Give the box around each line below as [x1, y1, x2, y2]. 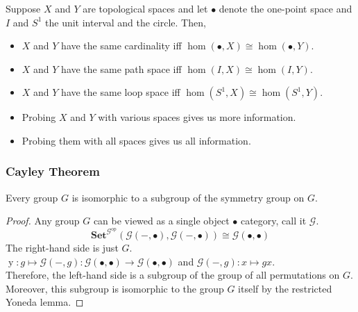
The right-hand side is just [6, 240, 119, 254]
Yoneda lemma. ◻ [6, 295, 84, 309]
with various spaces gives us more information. [98, 110, 296, 124]
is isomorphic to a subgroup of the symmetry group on [71, 190, 305, 204]
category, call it [240, 213, 307, 228]
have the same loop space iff [61, 85, 180, 99]
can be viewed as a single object [93, 213, 230, 228]
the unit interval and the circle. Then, [45, 15, 206, 29]
